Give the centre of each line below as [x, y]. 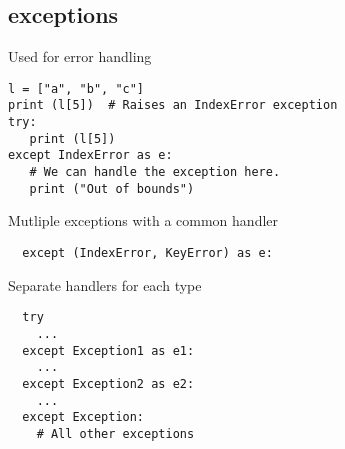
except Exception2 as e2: [108, 383]
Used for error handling [80, 56]
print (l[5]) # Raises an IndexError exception [173, 105]
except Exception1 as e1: [108, 350]
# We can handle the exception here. [155, 172]
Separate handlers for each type [105, 284]
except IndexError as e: [90, 155]
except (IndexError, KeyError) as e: [147, 252]
